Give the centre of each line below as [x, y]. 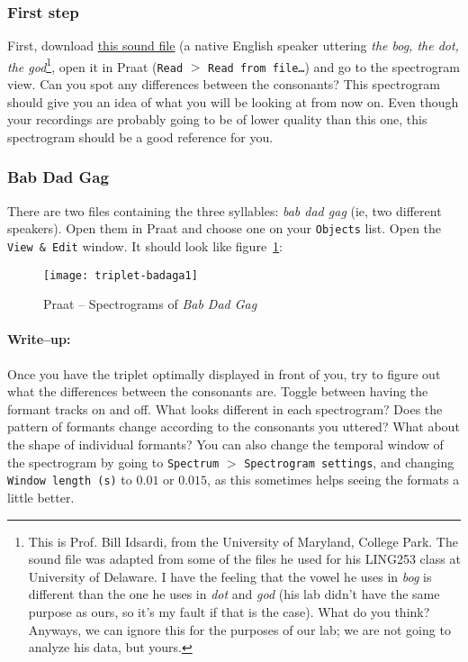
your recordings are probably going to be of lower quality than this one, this [217, 119]
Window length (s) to [70, 480]
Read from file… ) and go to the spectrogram [334, 66]
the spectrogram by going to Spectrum [113, 462]
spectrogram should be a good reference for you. [140, 136]
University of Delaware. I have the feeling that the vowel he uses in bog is [230, 576]
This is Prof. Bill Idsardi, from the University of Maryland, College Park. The [243, 541]
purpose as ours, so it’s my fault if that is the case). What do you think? [229, 611]
